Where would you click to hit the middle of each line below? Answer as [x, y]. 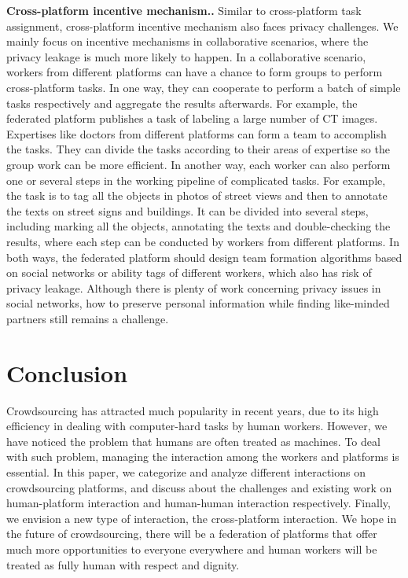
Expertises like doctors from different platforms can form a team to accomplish [197, 133]
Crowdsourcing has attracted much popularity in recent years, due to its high [193, 410]
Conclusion [67, 372]
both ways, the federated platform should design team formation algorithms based [204, 257]
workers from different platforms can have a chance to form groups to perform [195, 72]
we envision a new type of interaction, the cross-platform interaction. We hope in [202, 518]
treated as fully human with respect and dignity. [123, 564]
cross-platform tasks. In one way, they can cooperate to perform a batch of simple [204, 87]
